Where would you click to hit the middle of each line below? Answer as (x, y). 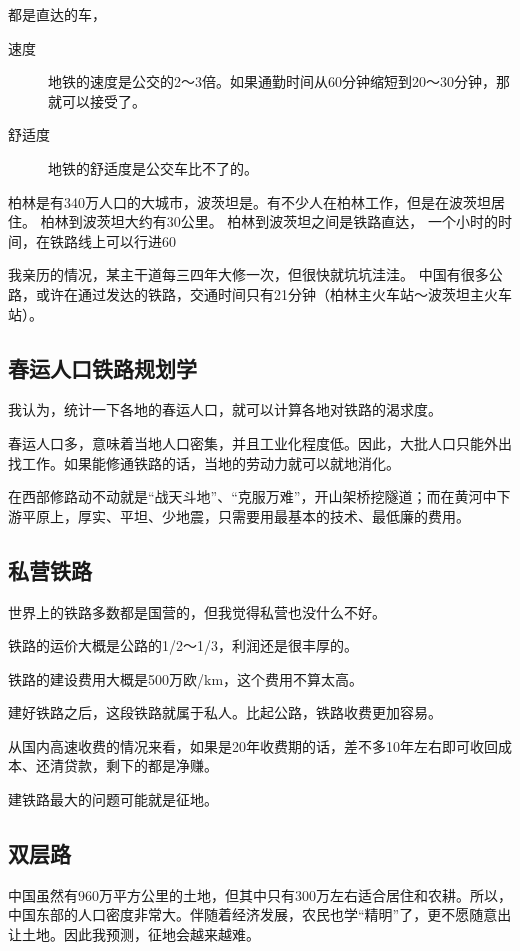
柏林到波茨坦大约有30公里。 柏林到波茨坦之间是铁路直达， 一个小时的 (269, 221)
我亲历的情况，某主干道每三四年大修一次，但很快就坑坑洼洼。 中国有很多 (248, 274)
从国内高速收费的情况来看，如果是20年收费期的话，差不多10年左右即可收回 (253, 745)
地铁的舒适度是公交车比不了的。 (153, 167)
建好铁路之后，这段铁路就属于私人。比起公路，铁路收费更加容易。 (225, 712)
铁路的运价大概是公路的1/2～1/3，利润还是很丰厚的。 (183, 645)
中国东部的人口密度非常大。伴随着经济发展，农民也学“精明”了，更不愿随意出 (260, 914)
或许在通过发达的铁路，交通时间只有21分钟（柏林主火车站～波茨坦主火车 (273, 293)
